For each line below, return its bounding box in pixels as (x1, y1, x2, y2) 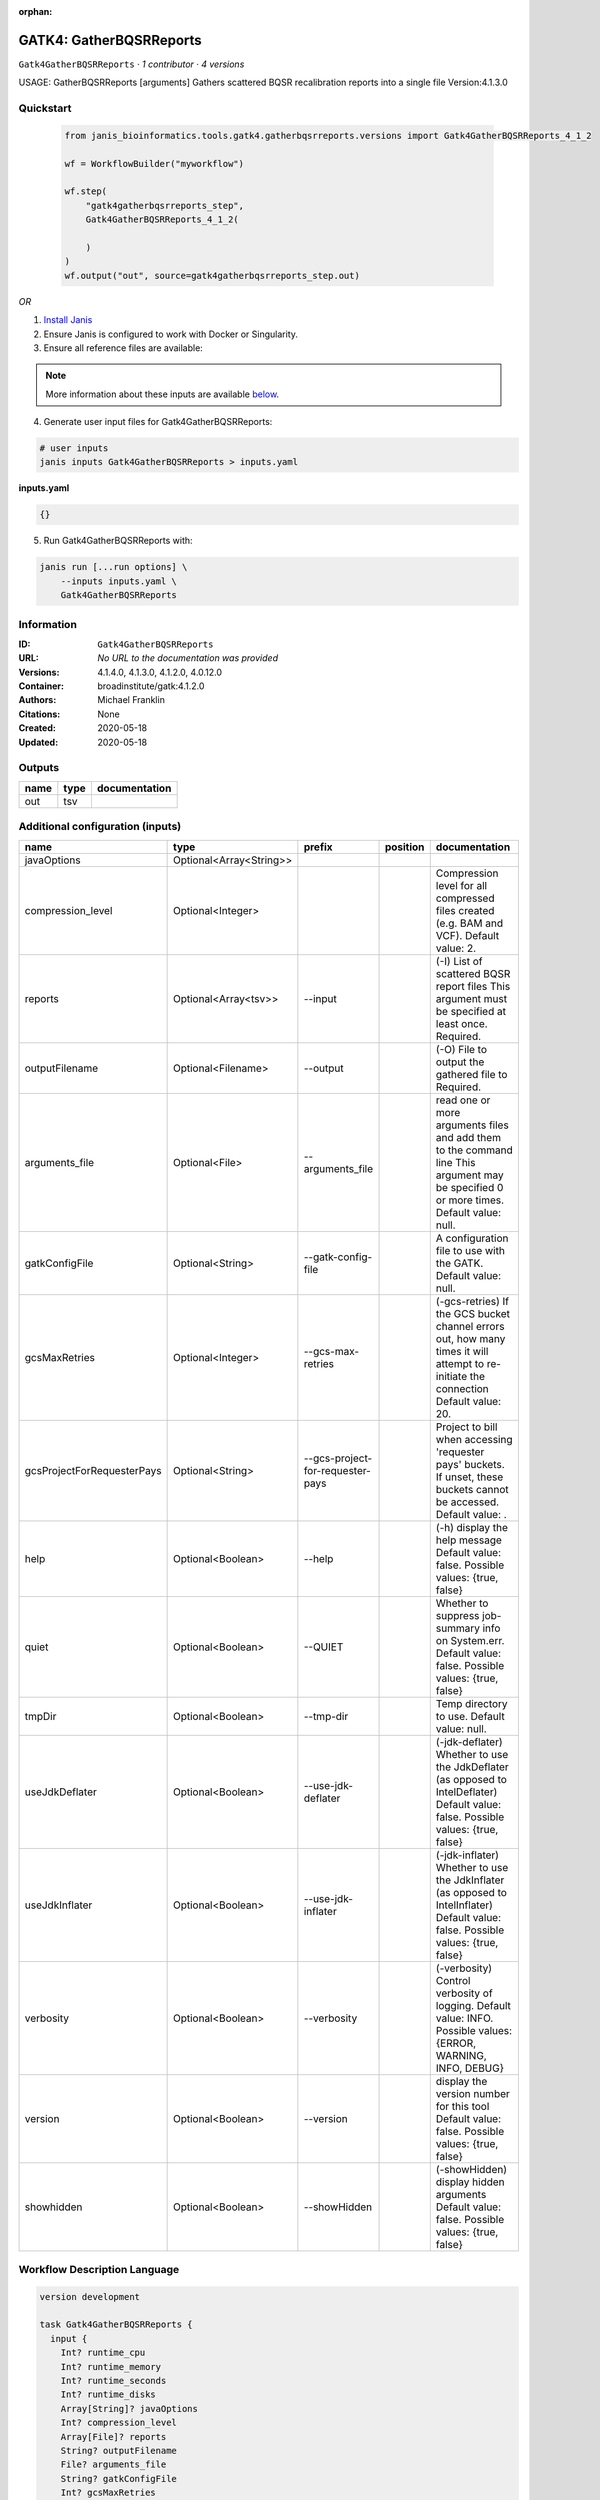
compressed (435, 891, 495, 905)
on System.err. (435, 1633, 505, 1647)
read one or (435, 1093, 491, 1107)
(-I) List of (435, 954, 483, 968)
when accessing (435, 1432, 514, 1446)
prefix (303, 840, 334, 854)
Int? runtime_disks (60, 2389, 157, 2400)
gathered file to (435, 1067, 508, 1081)
